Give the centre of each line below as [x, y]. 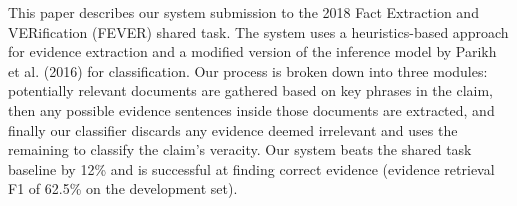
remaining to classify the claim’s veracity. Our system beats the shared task [240, 149]
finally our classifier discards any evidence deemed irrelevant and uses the [233, 129]
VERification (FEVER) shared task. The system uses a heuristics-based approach [258, 31]
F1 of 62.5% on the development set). [123, 188]
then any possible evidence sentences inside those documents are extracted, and [251, 109]
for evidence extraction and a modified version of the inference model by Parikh [252, 51]
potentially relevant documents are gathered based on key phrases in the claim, [251, 90]
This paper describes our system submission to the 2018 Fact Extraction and [243, 12]
